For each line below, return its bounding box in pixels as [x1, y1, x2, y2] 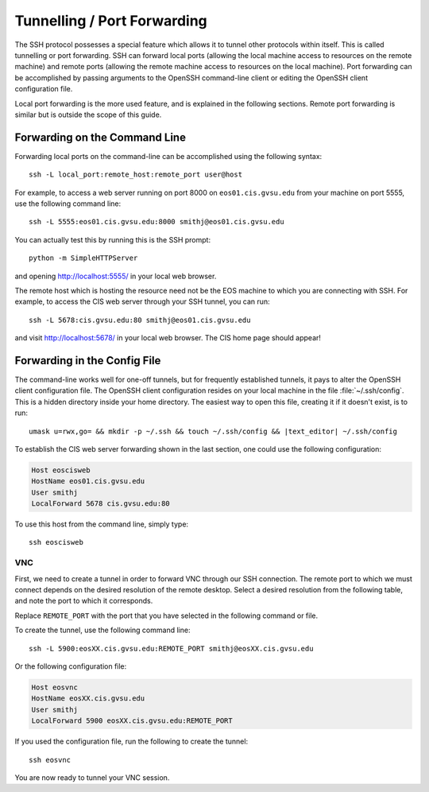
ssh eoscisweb [29, 538, 83, 547]
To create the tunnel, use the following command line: [14, 625, 191, 635]
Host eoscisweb [31, 465, 91, 475]
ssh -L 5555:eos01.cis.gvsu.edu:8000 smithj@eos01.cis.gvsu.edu [29, 217, 285, 227]
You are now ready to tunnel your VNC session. [14, 772, 170, 782]
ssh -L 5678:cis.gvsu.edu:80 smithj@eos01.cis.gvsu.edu [29, 315, 251, 324]
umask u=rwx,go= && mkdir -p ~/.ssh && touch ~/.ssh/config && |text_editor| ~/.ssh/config [29, 426, 397, 436]
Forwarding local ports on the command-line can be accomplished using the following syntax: [14, 151, 323, 161]
